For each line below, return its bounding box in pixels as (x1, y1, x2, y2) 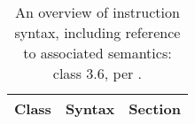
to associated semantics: (23, 43, 172, 63)
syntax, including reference (14, 22, 181, 43)
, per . (104, 63, 143, 83)
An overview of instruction (14, 2, 180, 22)
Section (129, 98, 181, 119)
